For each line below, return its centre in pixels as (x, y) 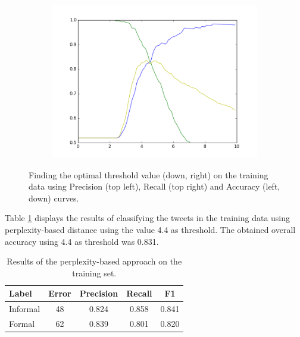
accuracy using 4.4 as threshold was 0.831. (82, 241)
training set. (94, 273)
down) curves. (54, 198)
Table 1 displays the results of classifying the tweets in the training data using (148, 218)
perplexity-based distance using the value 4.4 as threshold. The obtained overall (150, 229)
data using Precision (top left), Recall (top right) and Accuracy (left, (154, 186)
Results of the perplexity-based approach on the (94, 261)
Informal (25, 309)
